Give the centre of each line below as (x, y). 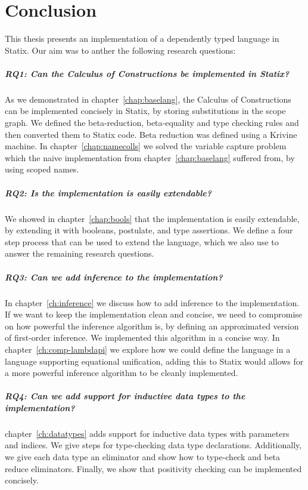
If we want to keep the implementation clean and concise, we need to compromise (154, 314)
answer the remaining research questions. (80, 253)
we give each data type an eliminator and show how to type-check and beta (143, 457)
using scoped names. (42, 169)
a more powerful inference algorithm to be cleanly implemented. (122, 373)
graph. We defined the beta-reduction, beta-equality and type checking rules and (152, 123)
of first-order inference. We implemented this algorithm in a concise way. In (142, 338)
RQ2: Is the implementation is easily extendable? (108, 192)
